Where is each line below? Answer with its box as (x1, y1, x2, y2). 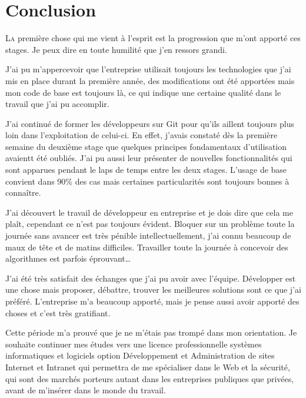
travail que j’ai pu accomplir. (5, 98, 109, 110)
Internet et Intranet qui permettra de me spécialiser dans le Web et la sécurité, (5, 360, 290, 373)
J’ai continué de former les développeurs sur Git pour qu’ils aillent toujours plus (5, 117, 295, 129)
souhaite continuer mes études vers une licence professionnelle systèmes (5, 337, 262, 350)
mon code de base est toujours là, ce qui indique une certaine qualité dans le (5, 86, 281, 98)
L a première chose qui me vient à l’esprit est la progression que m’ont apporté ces (5, 32, 301, 44)
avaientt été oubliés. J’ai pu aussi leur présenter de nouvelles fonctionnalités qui (5, 152, 292, 164)
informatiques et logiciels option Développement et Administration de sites (5, 349, 275, 362)
